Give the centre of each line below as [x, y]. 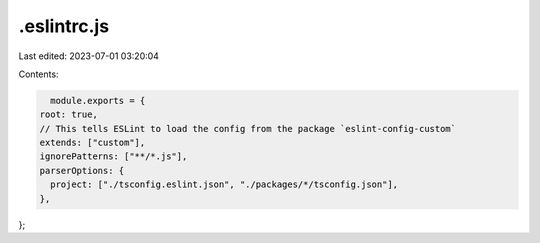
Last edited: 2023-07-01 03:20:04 [89, 56]
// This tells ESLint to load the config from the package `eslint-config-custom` [248, 128]
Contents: [38, 74]
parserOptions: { [82, 170]
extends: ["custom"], [92, 143]
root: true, [69, 114]
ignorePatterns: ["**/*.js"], [113, 156]
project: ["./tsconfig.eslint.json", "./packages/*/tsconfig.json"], [224, 184]
